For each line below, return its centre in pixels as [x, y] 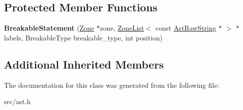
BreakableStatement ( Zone [49, 28]
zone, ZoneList [122, 28]
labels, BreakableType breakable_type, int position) [83, 37]
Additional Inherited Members [84, 64]
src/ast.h [17, 101]
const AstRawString [186, 28]
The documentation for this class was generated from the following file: [112, 85]
